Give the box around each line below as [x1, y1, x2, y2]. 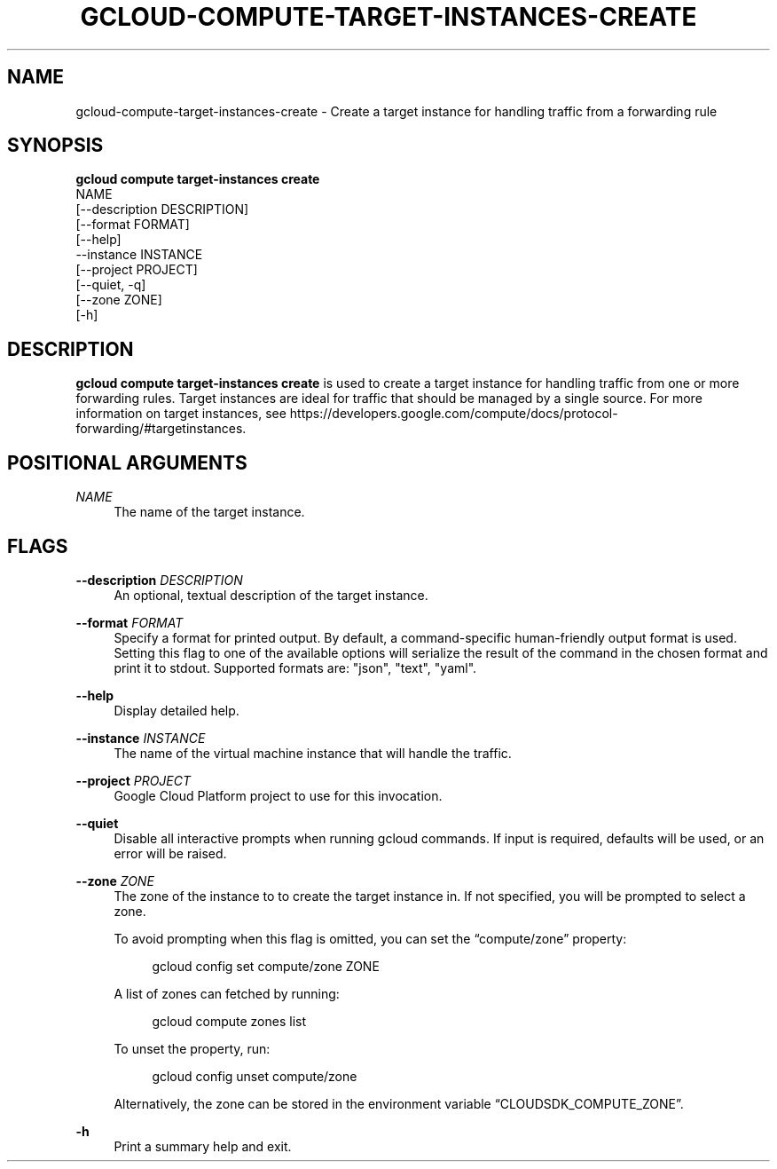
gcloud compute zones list [152, 1013, 307, 1029]
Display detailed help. [114, 702, 239, 718]
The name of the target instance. [114, 504, 305, 520]
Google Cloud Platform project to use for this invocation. [114, 787, 443, 803]
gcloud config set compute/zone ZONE [152, 958, 380, 974]
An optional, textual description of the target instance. [114, 587, 428, 603]
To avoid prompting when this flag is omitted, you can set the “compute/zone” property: [114, 930, 627, 946]
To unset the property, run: [114, 1040, 271, 1056]
